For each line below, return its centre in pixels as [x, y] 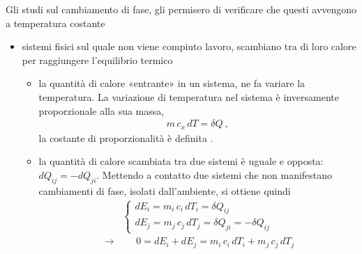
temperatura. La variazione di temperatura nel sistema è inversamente [189, 96]
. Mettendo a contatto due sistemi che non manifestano [214, 174]
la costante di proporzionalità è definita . [126, 137]
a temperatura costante [55, 23]
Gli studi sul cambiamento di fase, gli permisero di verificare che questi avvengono [181, 9]
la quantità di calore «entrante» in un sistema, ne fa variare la [172, 83]
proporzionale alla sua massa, [101, 110]
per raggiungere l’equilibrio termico [97, 59]
